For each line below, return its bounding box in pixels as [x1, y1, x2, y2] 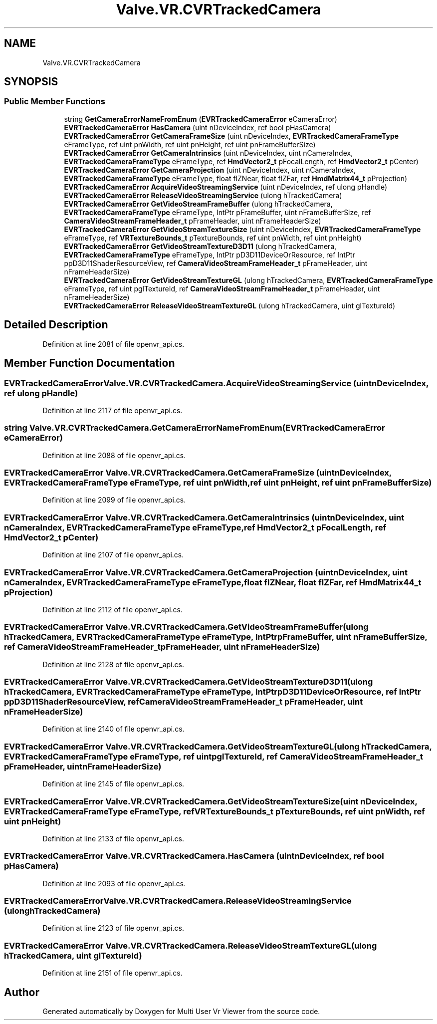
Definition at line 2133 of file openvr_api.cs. [42, 834, 185, 843]
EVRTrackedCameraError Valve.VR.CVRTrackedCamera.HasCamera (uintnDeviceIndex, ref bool [4, 851, 384, 861]
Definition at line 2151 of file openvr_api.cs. [42, 969, 183, 978]
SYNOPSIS [4, 75, 58, 88]
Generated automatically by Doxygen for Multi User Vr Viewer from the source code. [42, 1007, 320, 1016]
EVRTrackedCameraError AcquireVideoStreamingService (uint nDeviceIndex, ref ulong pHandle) [64, 182, 388, 191]
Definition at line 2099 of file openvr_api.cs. [42, 496, 186, 505]
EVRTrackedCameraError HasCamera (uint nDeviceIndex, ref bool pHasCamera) [64, 123, 331, 132]
